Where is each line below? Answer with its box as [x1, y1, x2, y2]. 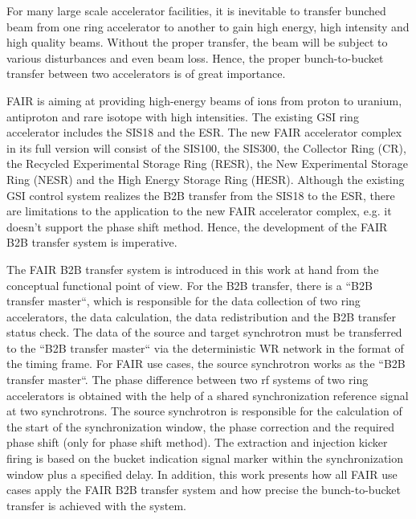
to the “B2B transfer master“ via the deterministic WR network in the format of [6, 339, 404, 356]
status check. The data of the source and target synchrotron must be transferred [6, 324, 402, 341]
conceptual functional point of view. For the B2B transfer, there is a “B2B [6, 276, 373, 293]
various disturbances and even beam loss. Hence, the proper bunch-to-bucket [6, 49, 384, 66]
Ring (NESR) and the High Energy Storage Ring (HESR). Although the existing [6, 170, 405, 187]
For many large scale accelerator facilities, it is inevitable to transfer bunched [6, 2, 386, 18]
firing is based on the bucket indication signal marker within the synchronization [6, 450, 404, 467]
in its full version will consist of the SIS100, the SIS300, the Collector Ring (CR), [6, 139, 406, 156]
